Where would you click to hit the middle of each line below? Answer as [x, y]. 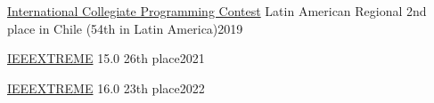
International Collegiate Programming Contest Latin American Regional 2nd [217, 11]
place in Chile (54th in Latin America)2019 [125, 28]
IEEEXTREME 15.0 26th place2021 [106, 58]
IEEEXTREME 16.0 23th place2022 [106, 87]
